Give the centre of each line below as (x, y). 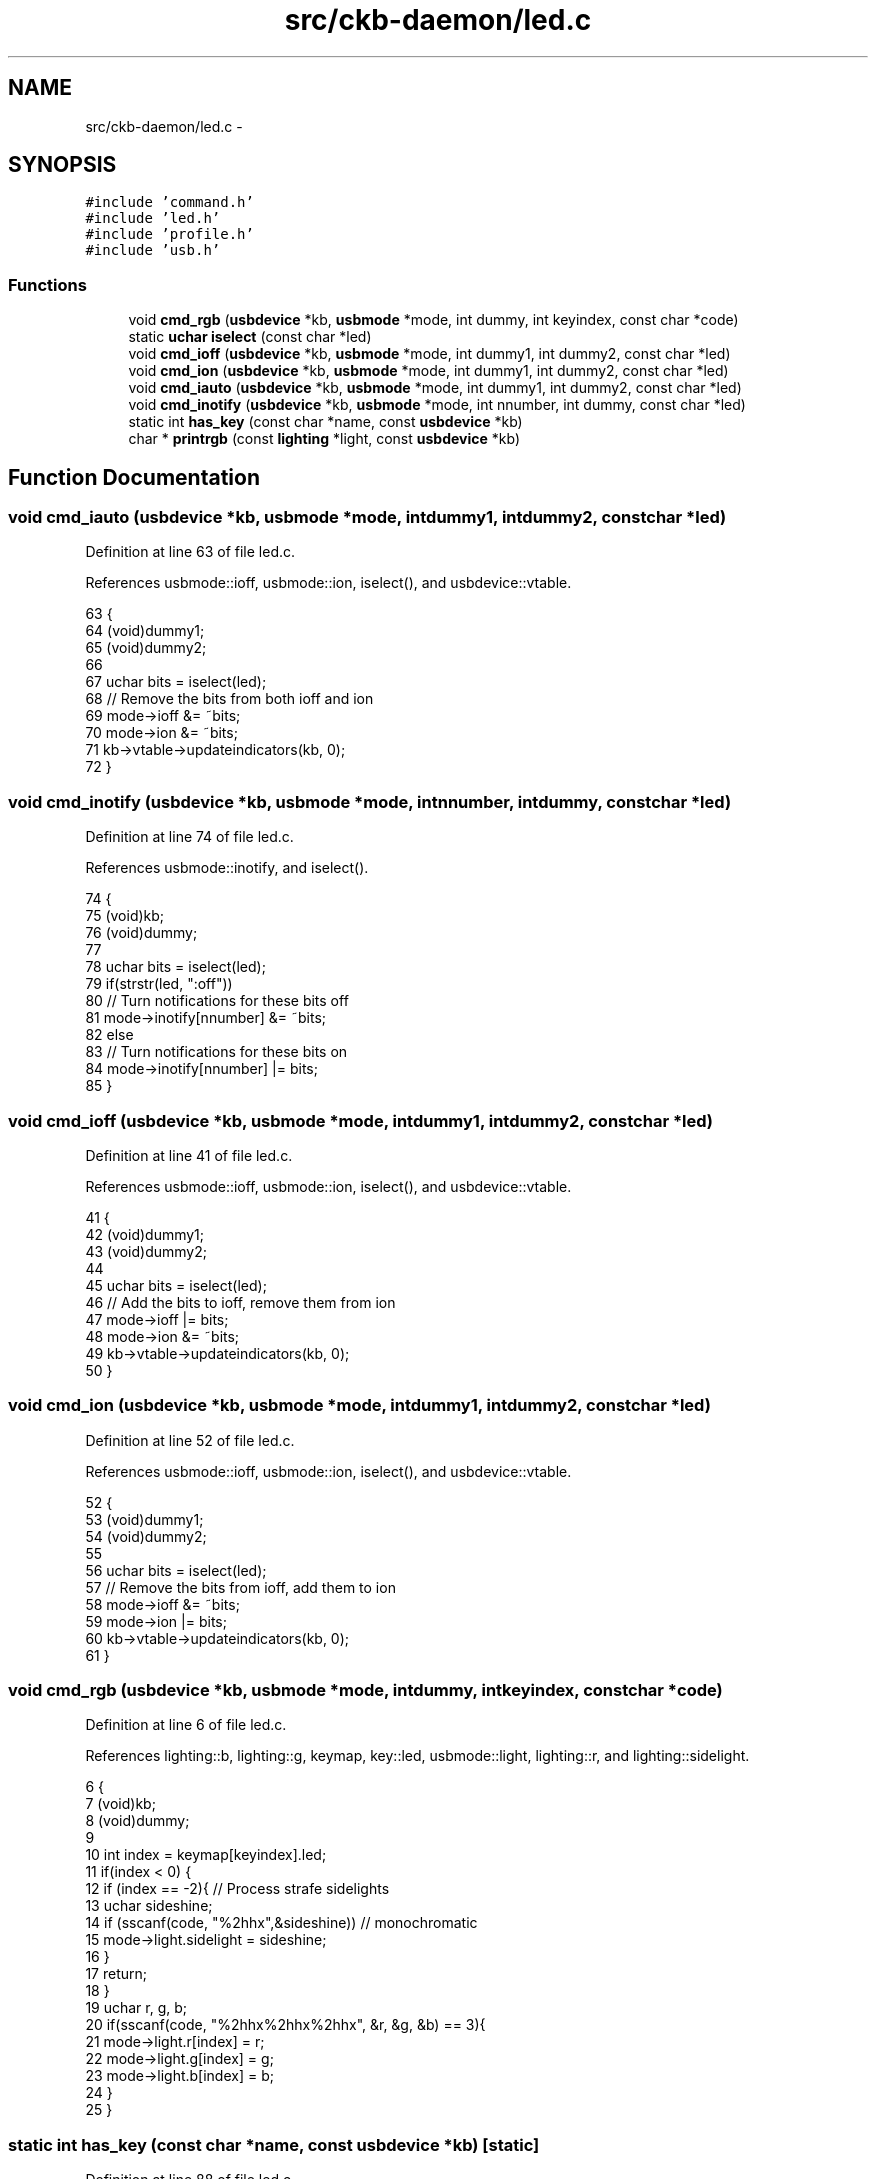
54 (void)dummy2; (146, 1536)
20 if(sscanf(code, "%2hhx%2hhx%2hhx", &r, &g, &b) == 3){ (285, 2025)
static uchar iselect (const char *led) (250, 337)
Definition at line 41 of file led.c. (189, 1155)
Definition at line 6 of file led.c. (186, 1725)
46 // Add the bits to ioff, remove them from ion (240, 1302)
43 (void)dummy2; (146, 1251)
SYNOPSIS (62, 165)
